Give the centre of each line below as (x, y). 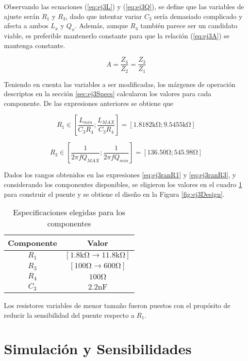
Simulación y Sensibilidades (98, 348)
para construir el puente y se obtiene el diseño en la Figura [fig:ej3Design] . (114, 194)
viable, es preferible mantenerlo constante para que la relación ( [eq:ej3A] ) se (117, 35)
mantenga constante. (35, 45)
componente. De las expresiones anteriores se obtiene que (89, 103)
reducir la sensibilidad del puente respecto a (69, 315)
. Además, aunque (101, 26)
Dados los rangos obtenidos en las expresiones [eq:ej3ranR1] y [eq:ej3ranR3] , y (120, 175)
